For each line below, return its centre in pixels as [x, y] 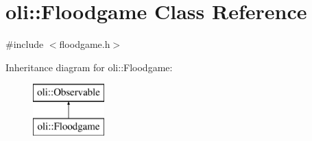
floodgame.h [85, 44]
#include [25, 44]
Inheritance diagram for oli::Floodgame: [89, 67]
